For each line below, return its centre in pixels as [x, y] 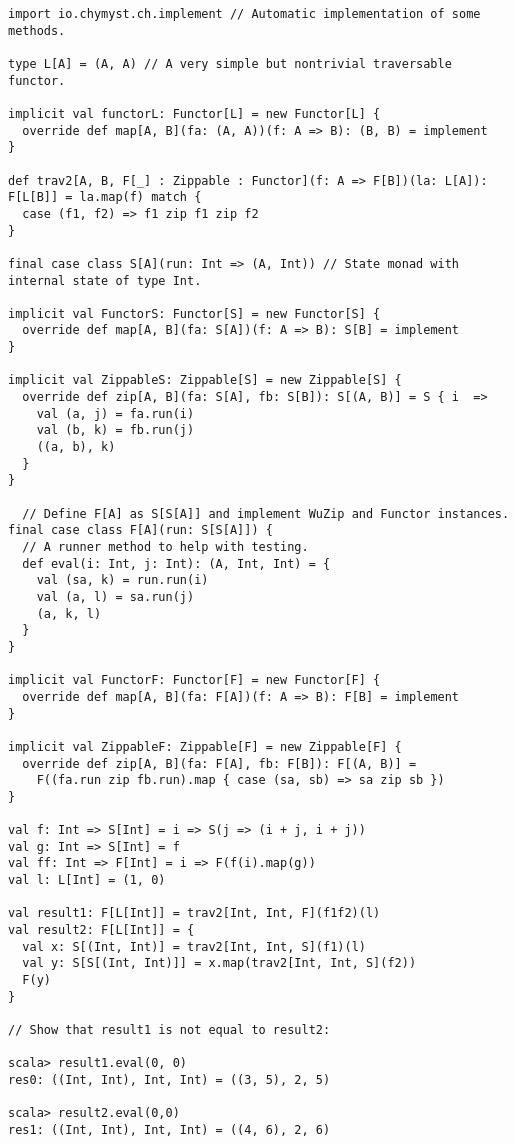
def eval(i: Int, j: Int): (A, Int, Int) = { [176, 563]
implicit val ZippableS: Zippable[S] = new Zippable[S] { [205, 380]
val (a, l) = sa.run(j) [115, 596]
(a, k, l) [69, 613]
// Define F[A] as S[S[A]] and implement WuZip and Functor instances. [266, 513]
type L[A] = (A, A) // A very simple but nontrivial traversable [230, 63]
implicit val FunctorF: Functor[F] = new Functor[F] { [194, 680]
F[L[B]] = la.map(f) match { [105, 197]
